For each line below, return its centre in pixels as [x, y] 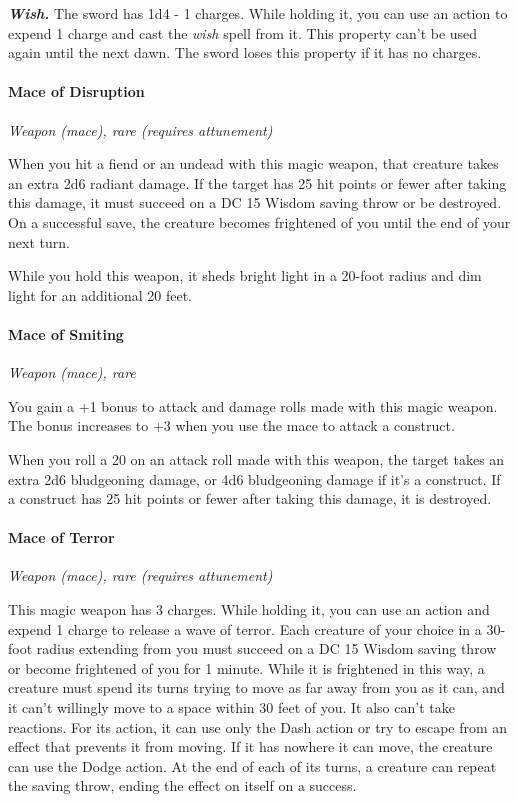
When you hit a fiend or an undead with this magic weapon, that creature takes [253, 163]
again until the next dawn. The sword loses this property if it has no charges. [245, 52]
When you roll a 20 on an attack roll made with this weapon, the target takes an [256, 458]
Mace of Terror [61, 537]
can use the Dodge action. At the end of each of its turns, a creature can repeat [252, 765]
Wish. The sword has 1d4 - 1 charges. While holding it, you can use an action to [258, 13]
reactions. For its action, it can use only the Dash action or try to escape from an [258, 726]
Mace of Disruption [76, 91]
